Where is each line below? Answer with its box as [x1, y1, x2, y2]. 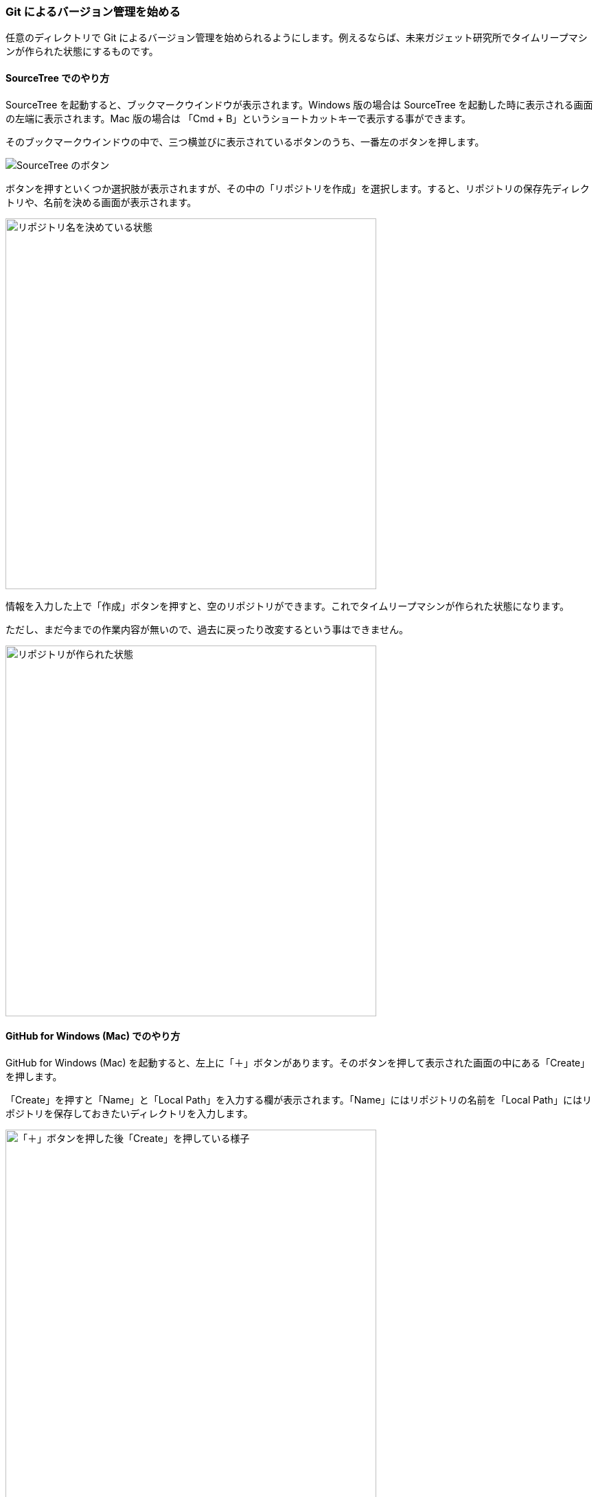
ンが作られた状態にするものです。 [5, 45, 159, 58]
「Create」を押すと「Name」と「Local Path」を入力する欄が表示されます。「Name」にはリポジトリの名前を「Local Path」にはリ [5, 1093, 592, 1106]
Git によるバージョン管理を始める [5, 5, 181, 19]
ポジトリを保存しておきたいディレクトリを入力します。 [5, 1107, 253, 1119]
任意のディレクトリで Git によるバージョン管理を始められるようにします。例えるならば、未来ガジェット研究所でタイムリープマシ [5, 32, 588, 44]
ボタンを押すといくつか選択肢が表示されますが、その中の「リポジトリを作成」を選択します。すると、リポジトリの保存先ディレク [5, 182, 590, 194]
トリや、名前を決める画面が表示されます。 [5, 196, 197, 208]
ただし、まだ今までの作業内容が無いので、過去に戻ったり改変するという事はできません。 [5, 623, 409, 635]
